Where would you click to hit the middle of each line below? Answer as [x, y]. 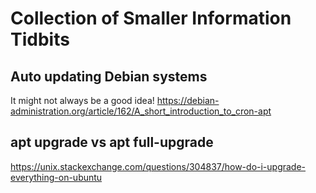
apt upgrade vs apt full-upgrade [112, 142]
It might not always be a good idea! [82, 100]
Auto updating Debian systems [109, 76]
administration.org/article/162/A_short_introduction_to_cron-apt [141, 111]
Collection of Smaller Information [151, 18]
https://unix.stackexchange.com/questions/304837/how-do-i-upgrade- [158, 166]
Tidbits [40, 39]
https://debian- [188, 100]
